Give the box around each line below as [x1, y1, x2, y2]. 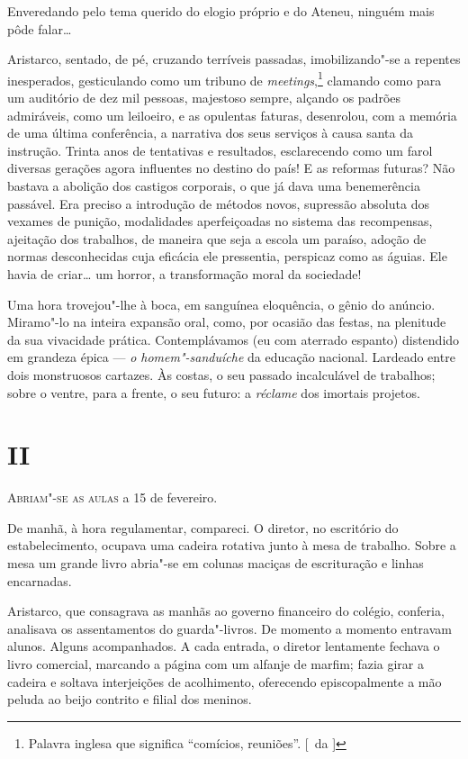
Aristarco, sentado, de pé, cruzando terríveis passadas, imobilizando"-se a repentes [7, 50, 461, 68]
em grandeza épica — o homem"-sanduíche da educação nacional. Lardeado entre [7, 348, 455, 366]
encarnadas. [7, 571, 72, 590]
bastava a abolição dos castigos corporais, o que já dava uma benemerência [7, 176, 420, 194]
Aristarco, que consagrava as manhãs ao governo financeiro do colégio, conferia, [7, 601, 445, 620]
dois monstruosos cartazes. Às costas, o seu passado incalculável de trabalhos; [7, 365, 436, 384]
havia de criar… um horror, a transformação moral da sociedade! [7, 264, 362, 283]
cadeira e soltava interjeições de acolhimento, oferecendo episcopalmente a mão [7, 672, 442, 691]
